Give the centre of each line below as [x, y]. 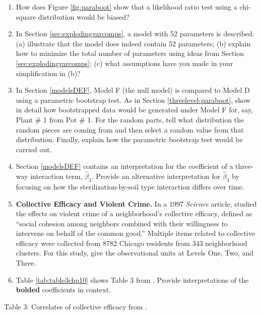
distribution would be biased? [84, 16]
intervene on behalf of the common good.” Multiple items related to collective [135, 233]
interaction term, [56, 176]
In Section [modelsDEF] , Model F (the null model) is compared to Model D [133, 90]
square [26, 16]
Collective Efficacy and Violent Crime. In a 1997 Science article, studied [136, 203]
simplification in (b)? [48, 73]
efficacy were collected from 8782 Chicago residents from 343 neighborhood [132, 243]
